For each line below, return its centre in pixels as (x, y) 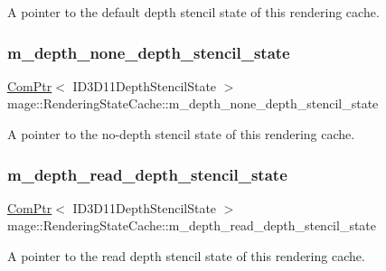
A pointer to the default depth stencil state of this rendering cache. (193, 12)
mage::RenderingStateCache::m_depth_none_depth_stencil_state (193, 103)
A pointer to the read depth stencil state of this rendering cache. (186, 256)
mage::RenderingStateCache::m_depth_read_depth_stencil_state (192, 225)
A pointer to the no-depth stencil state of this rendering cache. (181, 134)
